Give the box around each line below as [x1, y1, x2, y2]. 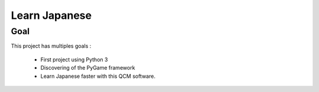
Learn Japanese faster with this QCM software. [40, 73, 156, 80]
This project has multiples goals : [11, 42, 92, 50]
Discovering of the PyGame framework [40, 64, 135, 71]
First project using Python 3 [40, 56, 108, 63]
